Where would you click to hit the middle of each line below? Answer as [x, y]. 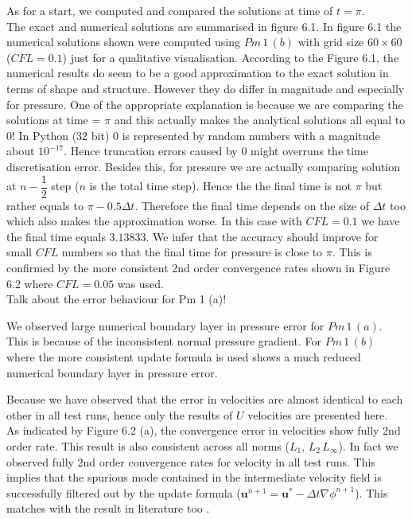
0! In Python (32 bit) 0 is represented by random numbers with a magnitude [193, 135]
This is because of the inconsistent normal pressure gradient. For [164, 341]
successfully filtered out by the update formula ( [124, 492]
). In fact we [368, 445]
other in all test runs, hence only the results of [120, 414]
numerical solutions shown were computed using [123, 42]
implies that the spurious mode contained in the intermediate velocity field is [194, 477]
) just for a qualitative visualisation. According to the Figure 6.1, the [231, 57]
